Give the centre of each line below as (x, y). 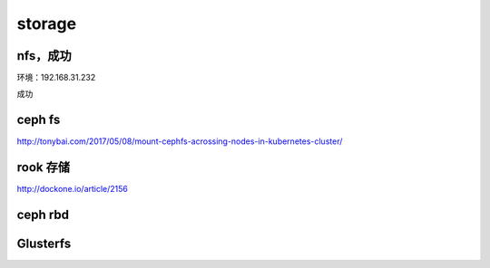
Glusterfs (44, 244)
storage (47, 24)
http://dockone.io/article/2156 (73, 189)
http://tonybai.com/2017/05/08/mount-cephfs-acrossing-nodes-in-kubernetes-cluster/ (180, 141)
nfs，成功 (44, 56)
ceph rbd (43, 215)
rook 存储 (43, 167)
